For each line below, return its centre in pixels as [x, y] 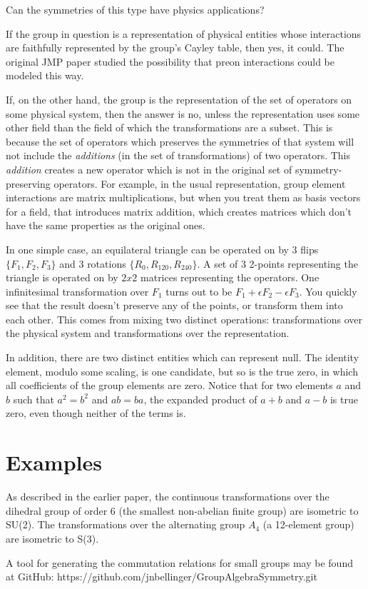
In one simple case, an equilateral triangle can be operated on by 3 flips [162, 249]
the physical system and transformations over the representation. [148, 333]
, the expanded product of [200, 399]
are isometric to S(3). [52, 538]
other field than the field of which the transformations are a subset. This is [169, 127]
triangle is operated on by [62, 277]
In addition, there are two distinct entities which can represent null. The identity [183, 357]
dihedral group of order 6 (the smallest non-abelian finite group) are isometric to [182, 510]
